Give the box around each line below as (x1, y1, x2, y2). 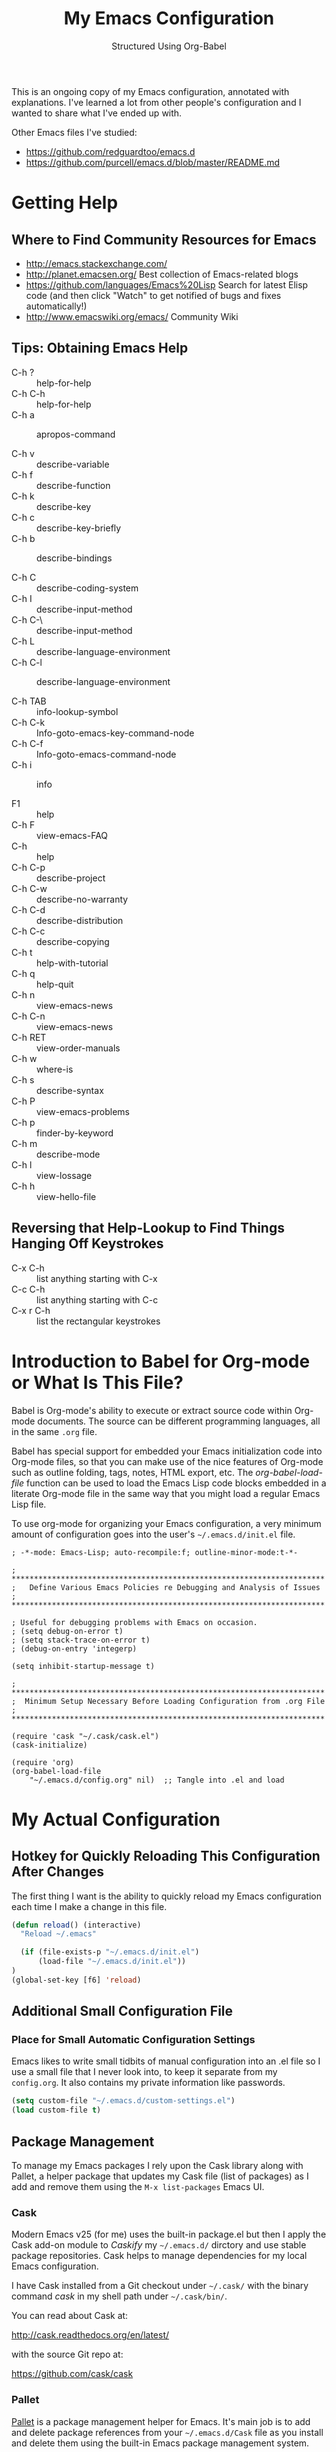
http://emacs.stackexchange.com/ (25, 257, 168, 269)
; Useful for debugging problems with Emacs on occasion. (11, 1617, 258, 1627)
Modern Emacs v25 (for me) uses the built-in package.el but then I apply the (11, 2228, 327, 2241)
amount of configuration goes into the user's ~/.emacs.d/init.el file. (11, 1528, 296, 1540)
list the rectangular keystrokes (36, 1315, 161, 1327)
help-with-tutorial (36, 957, 109, 969)
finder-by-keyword (36, 1127, 114, 1139)
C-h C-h (11, 387, 46, 399)
